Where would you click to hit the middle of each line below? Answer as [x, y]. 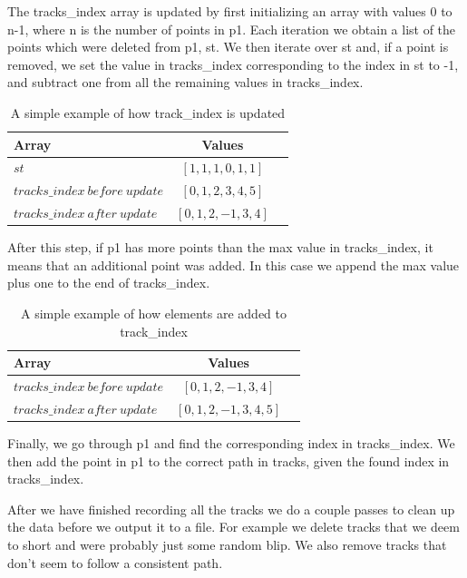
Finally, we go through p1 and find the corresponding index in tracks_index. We [231, 442]
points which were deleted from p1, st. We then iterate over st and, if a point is [228, 47]
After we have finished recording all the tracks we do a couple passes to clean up [231, 509]
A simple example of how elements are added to [154, 313]
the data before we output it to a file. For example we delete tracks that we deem [233, 527]
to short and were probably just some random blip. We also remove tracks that [227, 544]
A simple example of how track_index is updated [148, 112]
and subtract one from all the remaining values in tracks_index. [185, 82]
